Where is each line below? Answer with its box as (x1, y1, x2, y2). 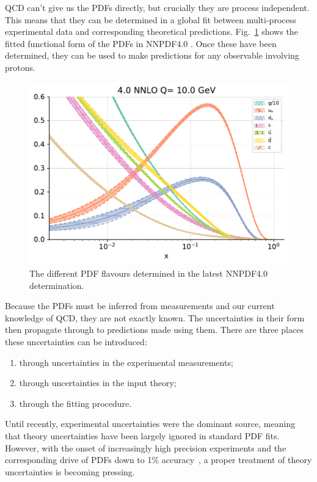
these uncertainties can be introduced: (5, 335, 147, 348)
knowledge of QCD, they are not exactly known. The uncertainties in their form (5, 311, 305, 324)
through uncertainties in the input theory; (19, 376, 177, 389)
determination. (29, 279, 84, 291)
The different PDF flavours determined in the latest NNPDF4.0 (29, 267, 268, 280)
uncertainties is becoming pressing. (5, 465, 135, 478)
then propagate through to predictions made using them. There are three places (5, 323, 304, 336)
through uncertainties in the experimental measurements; (19, 356, 233, 368)
